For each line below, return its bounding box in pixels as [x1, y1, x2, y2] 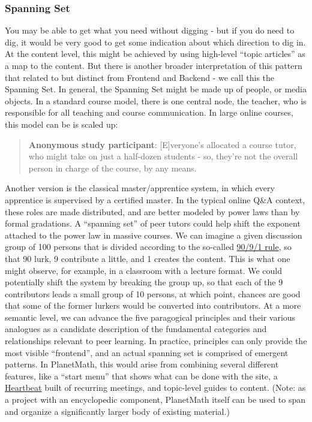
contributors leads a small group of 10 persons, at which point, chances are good [5, 287, 301, 300]
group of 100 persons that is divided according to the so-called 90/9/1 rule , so [5, 240, 292, 253]
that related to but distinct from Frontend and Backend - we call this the [5, 71, 275, 83]
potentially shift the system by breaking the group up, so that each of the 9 [5, 276, 283, 288]
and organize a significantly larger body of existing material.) [5, 405, 230, 417]
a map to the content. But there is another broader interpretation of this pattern [5, 59, 302, 71]
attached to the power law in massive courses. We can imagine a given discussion [5, 228, 302, 241]
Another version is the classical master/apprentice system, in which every [5, 182, 275, 194]
